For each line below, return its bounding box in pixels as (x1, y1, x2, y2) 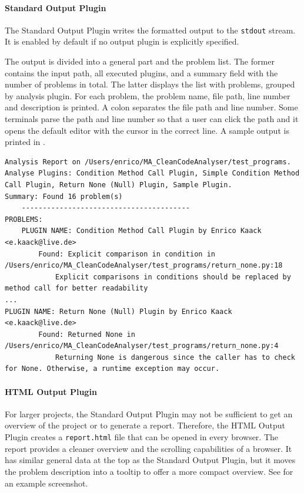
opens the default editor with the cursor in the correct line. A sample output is (5, 124, 289, 136)
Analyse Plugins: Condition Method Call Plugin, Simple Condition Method (5, 169, 300, 178)
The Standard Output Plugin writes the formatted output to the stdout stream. (5, 23, 296, 36)
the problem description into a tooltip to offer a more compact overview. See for (5, 465, 293, 477)
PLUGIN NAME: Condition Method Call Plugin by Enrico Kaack (21, 227, 262, 235)
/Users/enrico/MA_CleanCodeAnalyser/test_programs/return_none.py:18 (5, 261, 283, 270)
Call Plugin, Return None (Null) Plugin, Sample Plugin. (5, 180, 232, 189)
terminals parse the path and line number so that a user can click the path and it (5, 113, 299, 125)
